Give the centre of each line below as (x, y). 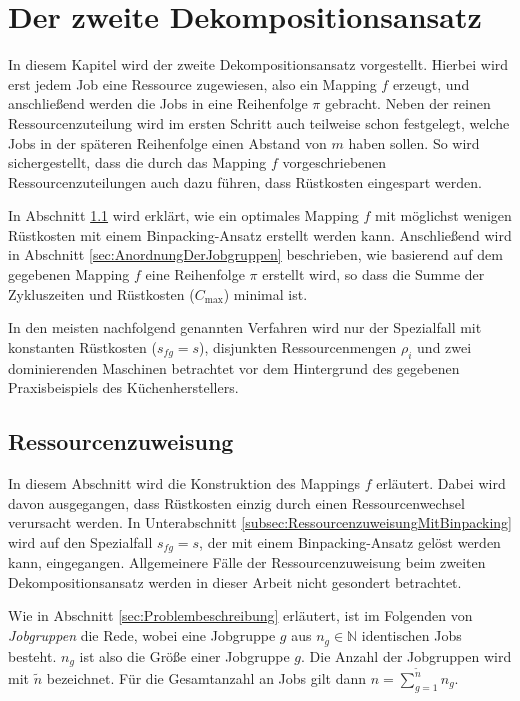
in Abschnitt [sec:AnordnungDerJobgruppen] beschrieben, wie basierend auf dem (255, 254)
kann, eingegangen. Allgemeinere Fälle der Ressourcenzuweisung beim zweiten (247, 562)
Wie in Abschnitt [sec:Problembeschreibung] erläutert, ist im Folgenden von (240, 615)
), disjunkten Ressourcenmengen (298, 346)
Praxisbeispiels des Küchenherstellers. (123, 387)
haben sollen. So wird (414, 142)
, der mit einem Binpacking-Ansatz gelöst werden (350, 541)
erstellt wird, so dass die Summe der (373, 274)
